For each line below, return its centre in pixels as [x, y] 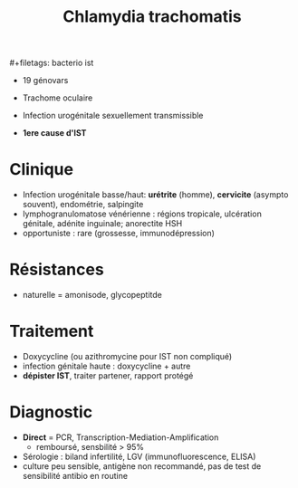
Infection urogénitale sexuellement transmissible [113, 116]
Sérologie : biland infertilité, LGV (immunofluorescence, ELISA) [139, 456]
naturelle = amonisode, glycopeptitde [92, 295]
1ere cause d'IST [54, 133]
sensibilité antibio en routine [75, 475]
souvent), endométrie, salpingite [83, 205]
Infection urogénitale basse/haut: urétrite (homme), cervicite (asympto [155, 195]
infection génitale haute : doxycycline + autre [106, 366]
